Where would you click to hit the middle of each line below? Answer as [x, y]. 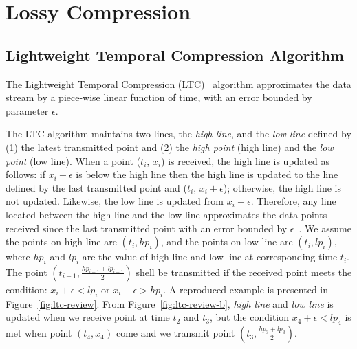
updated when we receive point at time [88, 317]
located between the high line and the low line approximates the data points [166, 214]
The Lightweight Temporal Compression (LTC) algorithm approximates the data [178, 83]
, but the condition [249, 317]
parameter [27, 110]
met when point [39, 333]
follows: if [26, 174]
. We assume [325, 228]
